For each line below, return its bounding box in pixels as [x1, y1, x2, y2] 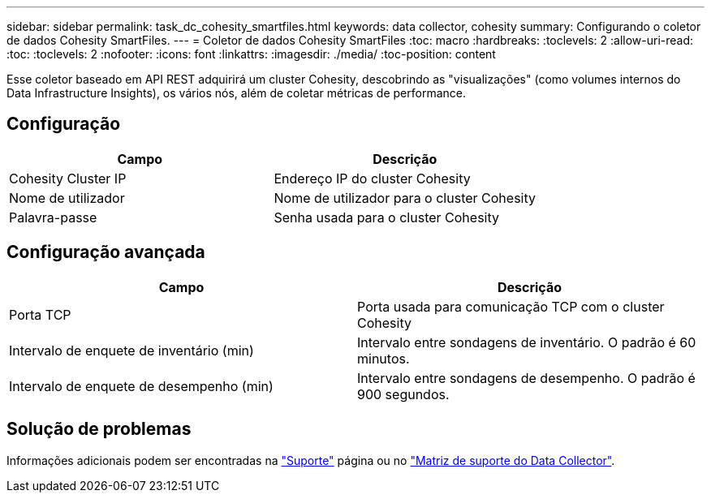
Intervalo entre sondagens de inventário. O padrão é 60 [357, 333, 696, 351]
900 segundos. [357, 385, 450, 402]
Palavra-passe [9, 209, 97, 226]
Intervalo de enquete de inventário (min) [9, 342, 254, 359]
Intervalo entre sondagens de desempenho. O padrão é [357, 369, 696, 386]
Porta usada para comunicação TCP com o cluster [357, 298, 665, 315]
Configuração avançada [6, 242, 205, 263]
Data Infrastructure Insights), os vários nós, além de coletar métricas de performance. [6, 86, 467, 100]
